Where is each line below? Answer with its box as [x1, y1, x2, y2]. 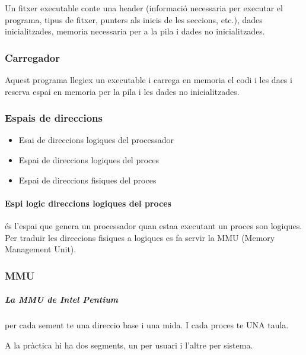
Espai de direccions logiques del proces [18, 154, 160, 166]
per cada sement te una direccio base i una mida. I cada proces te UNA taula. [5, 319, 289, 331]
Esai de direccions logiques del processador [18, 134, 174, 146]
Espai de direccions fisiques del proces [18, 173, 157, 186]
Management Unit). [5, 243, 76, 255]
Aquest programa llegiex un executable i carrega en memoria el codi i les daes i [5, 74, 292, 85]
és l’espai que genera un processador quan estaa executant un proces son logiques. [5, 219, 302, 232]
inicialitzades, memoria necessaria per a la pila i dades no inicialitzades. [5, 25, 265, 37]
